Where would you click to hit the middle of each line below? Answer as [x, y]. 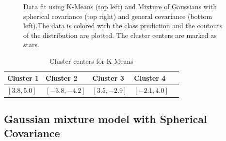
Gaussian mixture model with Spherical [105, 118]
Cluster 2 [62, 78]
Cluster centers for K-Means [91, 61]
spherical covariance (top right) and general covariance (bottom [118, 16]
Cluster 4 [150, 78]
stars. [31, 44]
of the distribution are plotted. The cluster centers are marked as [120, 35]
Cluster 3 [108, 78]
